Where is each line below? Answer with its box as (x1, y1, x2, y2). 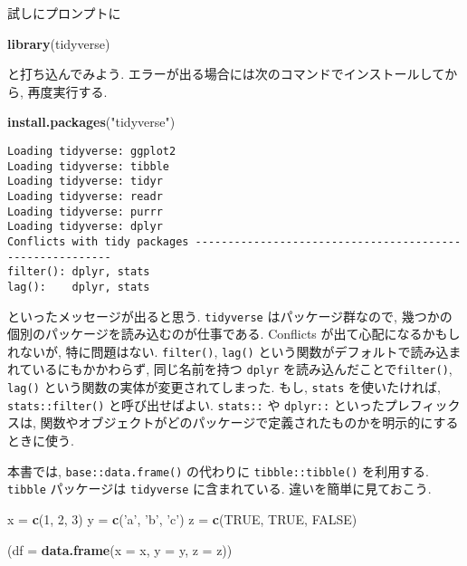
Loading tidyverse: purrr (7, 205, 163, 218)
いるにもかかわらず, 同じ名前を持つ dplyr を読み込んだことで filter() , (32, 360, 453, 379)
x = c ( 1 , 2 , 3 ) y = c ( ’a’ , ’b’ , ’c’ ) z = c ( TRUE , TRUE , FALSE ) (7, 509, 357, 528)
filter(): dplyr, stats (7, 265, 150, 279)
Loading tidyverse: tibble (7, 159, 169, 173)
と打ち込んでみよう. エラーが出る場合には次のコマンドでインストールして (7, 64, 445, 83)
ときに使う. (7, 431, 74, 449)
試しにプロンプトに (7, 4, 121, 22)
